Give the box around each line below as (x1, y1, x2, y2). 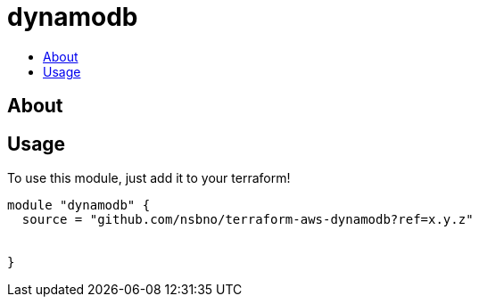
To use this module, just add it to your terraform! (7, 170, 291, 186)
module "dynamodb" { (7, 198, 151, 213)
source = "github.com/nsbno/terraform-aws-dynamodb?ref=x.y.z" (21, 212, 474, 227)
